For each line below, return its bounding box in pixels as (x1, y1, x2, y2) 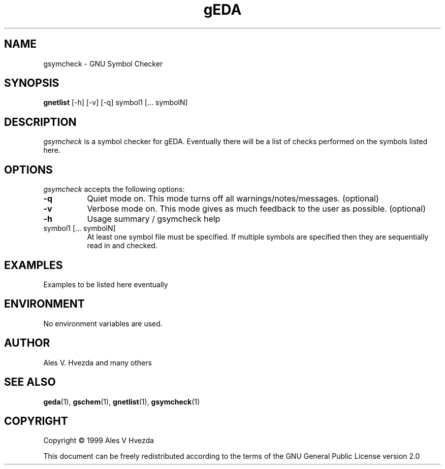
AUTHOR (4, 337, 50, 350)
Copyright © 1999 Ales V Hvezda (43, 436, 154, 445)
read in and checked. (87, 241, 157, 250)
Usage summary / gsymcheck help (87, 214, 220, 224)
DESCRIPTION (4, 115, 77, 128)
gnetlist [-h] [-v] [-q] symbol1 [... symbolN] (43, 98, 188, 107)
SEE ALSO (4, 376, 56, 389)
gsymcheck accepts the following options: (43, 185, 185, 194)
